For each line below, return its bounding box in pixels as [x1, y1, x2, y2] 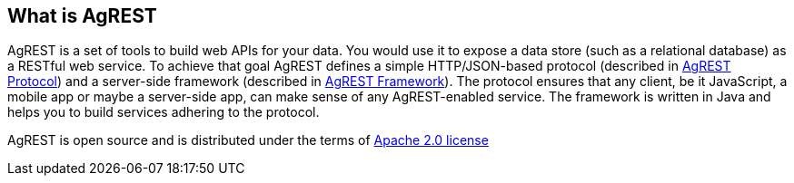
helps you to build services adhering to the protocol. [7, 104, 320, 120]
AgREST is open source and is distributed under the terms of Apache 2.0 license [7, 132, 489, 149]
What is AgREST [7, 5, 157, 27]
